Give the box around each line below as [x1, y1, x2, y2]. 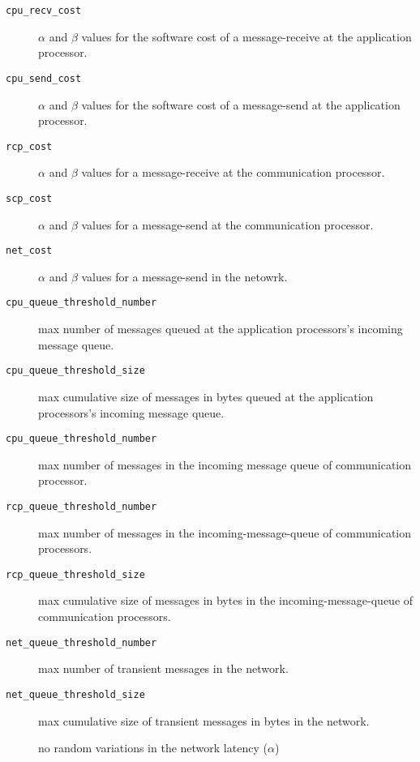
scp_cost [6, 192, 53, 204]
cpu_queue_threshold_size [6, 365, 145, 377]
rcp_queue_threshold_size [6, 568, 145, 580]
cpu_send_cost [6, 72, 82, 84]
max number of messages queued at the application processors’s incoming [38, 320, 403, 337]
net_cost [6, 245, 53, 257]
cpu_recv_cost [6, 5, 82, 16]
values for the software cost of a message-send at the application [81, 96, 401, 113]
